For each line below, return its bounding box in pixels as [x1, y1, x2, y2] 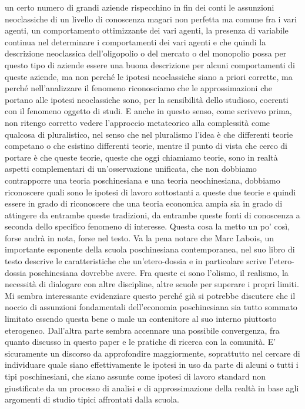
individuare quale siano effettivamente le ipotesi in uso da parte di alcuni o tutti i [5, 358, 299, 371]
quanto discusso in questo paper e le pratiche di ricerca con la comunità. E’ [5, 335, 276, 348]
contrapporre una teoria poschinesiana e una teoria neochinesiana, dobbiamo [5, 174, 280, 186]
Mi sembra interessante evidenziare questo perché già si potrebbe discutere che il [5, 289, 296, 301]
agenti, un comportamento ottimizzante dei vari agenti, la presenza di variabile [5, 24, 289, 36]
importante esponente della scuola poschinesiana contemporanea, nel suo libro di [5, 243, 295, 255]
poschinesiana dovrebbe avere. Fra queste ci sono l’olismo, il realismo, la [29, 266, 289, 278]
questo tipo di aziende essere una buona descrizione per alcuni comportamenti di [5, 58, 295, 71]
